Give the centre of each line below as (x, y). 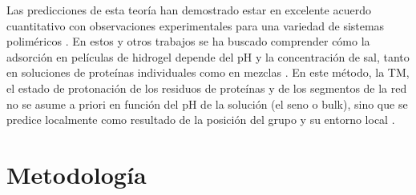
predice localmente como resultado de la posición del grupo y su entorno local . (201, 119)
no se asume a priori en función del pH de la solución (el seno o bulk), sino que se (207, 103)
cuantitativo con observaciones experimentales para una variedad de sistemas (196, 25)
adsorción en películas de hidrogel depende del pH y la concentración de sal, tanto (208, 56)
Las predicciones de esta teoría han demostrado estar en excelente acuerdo (189, 10)
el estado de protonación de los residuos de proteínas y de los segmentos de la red (207, 88)
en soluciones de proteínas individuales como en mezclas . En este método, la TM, (208, 72)
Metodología (77, 174)
